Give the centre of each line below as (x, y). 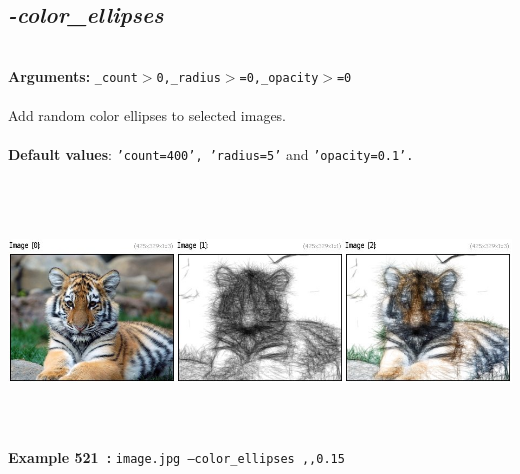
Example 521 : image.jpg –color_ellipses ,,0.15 (176, 457)
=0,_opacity (279, 77)
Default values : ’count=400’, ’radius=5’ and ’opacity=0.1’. (211, 154)
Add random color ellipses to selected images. (147, 115)
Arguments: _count (73, 75)
